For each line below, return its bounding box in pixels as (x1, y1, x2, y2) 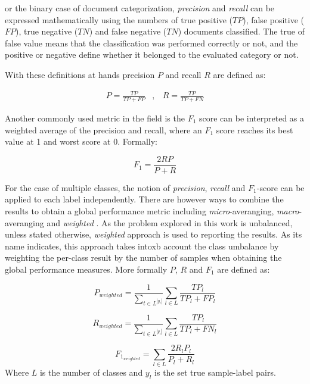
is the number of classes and (39, 366, 143, 378)
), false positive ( (243, 13, 305, 26)
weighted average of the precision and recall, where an (5, 123, 202, 136)
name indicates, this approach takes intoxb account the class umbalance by (5, 239, 279, 252)
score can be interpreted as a (199, 111, 305, 124)
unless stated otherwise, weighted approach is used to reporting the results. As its (5, 228, 302, 241)
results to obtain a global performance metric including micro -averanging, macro (5, 204, 299, 217)
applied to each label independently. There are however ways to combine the (5, 193, 284, 205)
